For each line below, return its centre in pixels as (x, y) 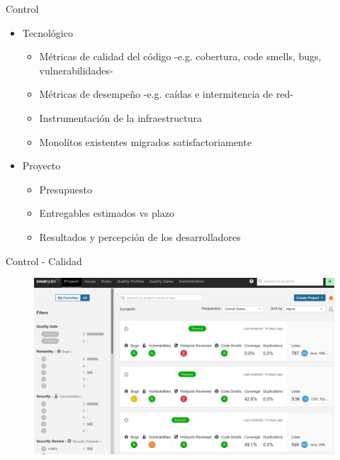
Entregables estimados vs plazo (107, 213)
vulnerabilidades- (76, 70)
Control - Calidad (44, 260)
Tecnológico (47, 32)
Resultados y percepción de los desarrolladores (140, 236)
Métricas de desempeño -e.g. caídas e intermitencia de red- (166, 94)
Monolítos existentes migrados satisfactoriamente (146, 141)
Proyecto (41, 166)
